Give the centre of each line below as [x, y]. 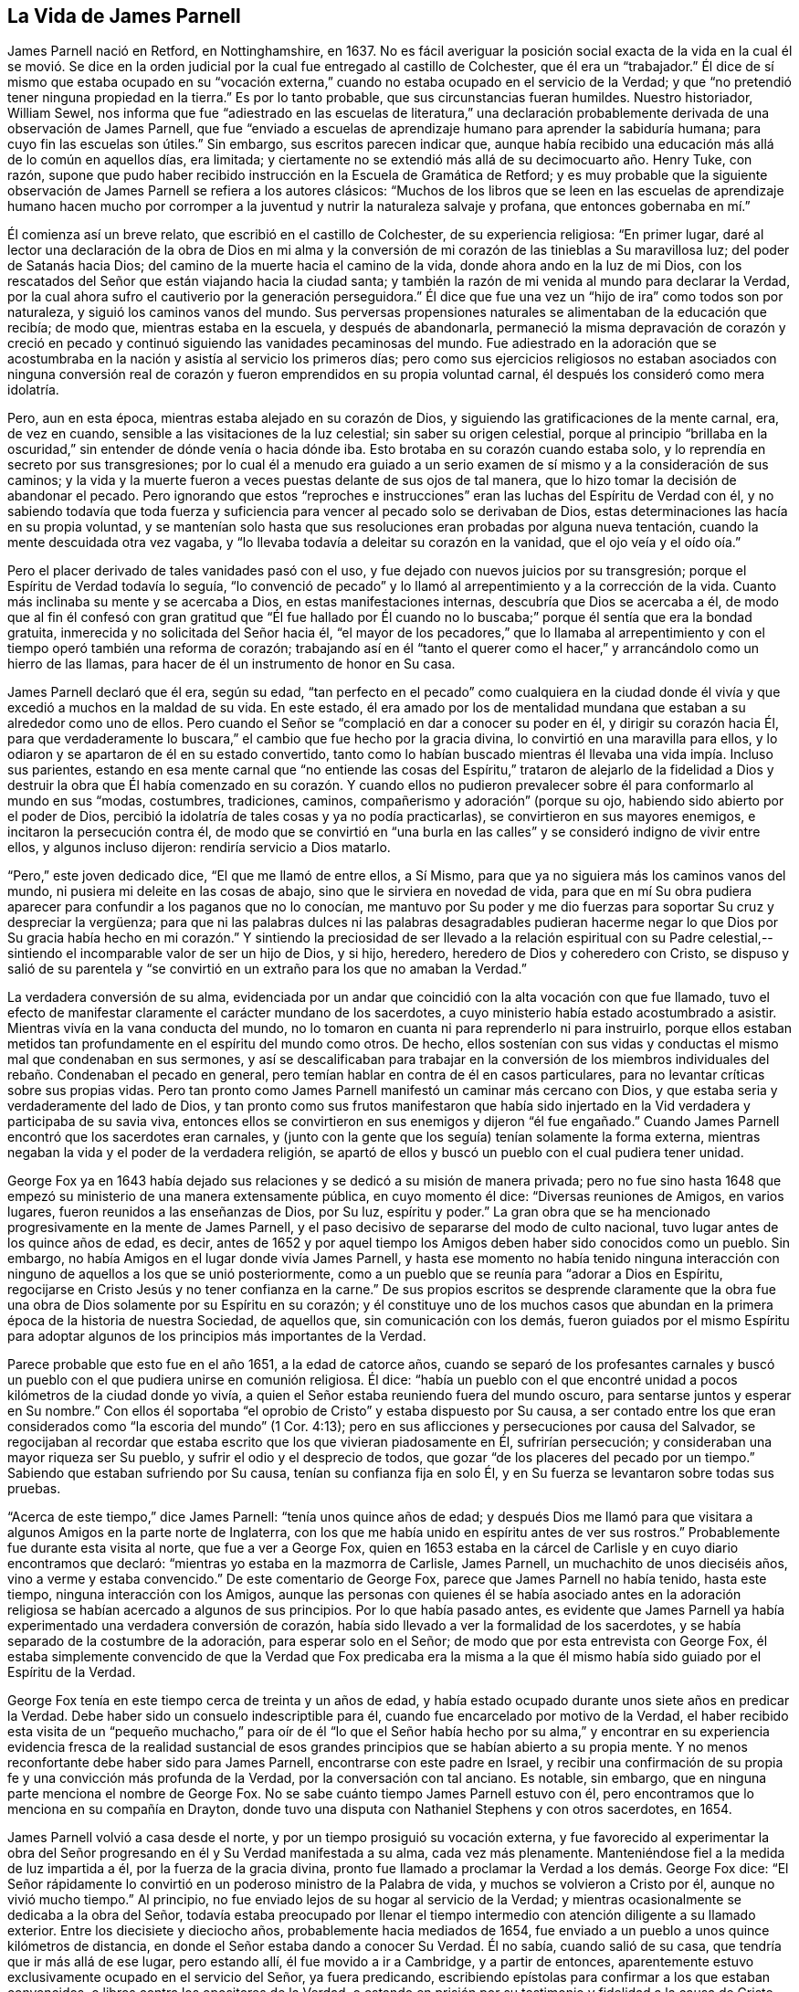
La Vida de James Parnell [124, 16]
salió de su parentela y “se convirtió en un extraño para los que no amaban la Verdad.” [267, 969]
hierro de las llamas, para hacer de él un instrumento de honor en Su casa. [231, 664]
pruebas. [34, 1489]
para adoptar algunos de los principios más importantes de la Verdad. [217, 1336]
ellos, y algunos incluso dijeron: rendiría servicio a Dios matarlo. [199, 848]
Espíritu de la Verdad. [72, 1672]
